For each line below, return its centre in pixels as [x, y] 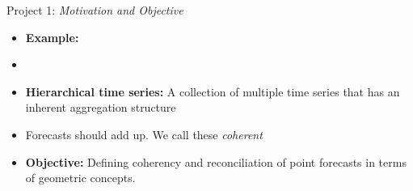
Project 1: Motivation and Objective [95, 10]
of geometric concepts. [80, 178]
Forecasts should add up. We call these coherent [144, 134]
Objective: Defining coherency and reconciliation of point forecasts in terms [216, 161]
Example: [52, 37]
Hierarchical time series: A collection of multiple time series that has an [213, 91]
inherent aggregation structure [101, 107]
